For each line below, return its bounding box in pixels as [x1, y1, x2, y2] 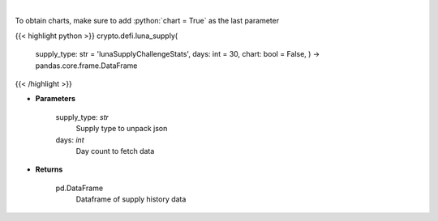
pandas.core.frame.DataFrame [35, 61, 138, 70]
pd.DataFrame [55, 183, 104, 193]
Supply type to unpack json [75, 124, 168, 134]
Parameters [35, 94, 76, 104]
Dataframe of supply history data [75, 194, 187, 204]
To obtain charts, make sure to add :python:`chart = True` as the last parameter [15, 16, 280, 26]
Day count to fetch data [75, 146, 155, 155]
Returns [35, 164, 63, 174]
